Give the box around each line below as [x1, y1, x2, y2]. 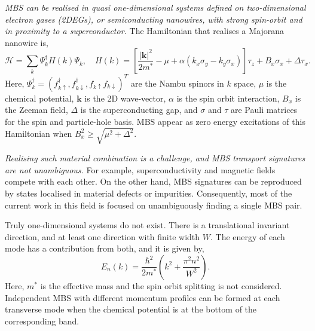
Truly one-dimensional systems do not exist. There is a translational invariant [5, 219, 290, 231]
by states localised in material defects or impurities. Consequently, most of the [5, 186, 292, 199]
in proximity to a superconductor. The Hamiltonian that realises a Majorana [5, 24, 284, 37]
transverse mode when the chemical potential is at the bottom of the [5, 303, 257, 315]
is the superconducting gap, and [80, 103, 198, 116]
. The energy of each [210, 230, 285, 243]
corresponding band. [5, 314, 79, 327]
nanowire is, [5, 36, 48, 48]
